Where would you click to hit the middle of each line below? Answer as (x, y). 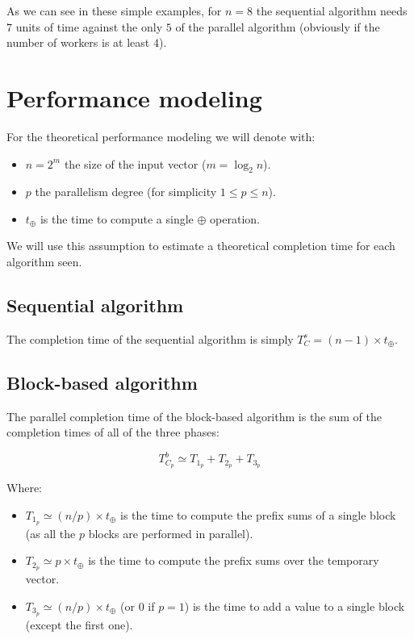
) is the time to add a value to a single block (295, 606)
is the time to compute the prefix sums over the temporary (234, 560)
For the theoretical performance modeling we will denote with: (161, 136)
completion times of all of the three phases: (113, 432)
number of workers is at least (78, 42)
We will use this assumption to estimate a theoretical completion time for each (201, 246)
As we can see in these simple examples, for (114, 10)
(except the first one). (79, 624)
